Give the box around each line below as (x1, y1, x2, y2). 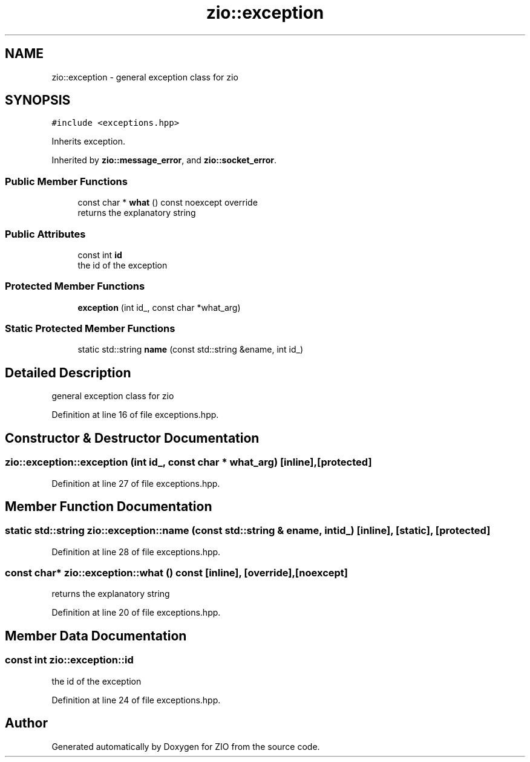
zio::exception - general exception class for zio (51, 71, 238, 82)
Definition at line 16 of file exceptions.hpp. (51, 409, 219, 420)
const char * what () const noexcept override (77, 197, 258, 208)
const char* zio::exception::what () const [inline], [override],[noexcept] (5, 567, 348, 579)
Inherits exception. (51, 136, 126, 147)
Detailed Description (5, 365, 131, 380)
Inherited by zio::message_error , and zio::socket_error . (51, 155, 277, 166)
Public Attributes (5, 227, 86, 240)
